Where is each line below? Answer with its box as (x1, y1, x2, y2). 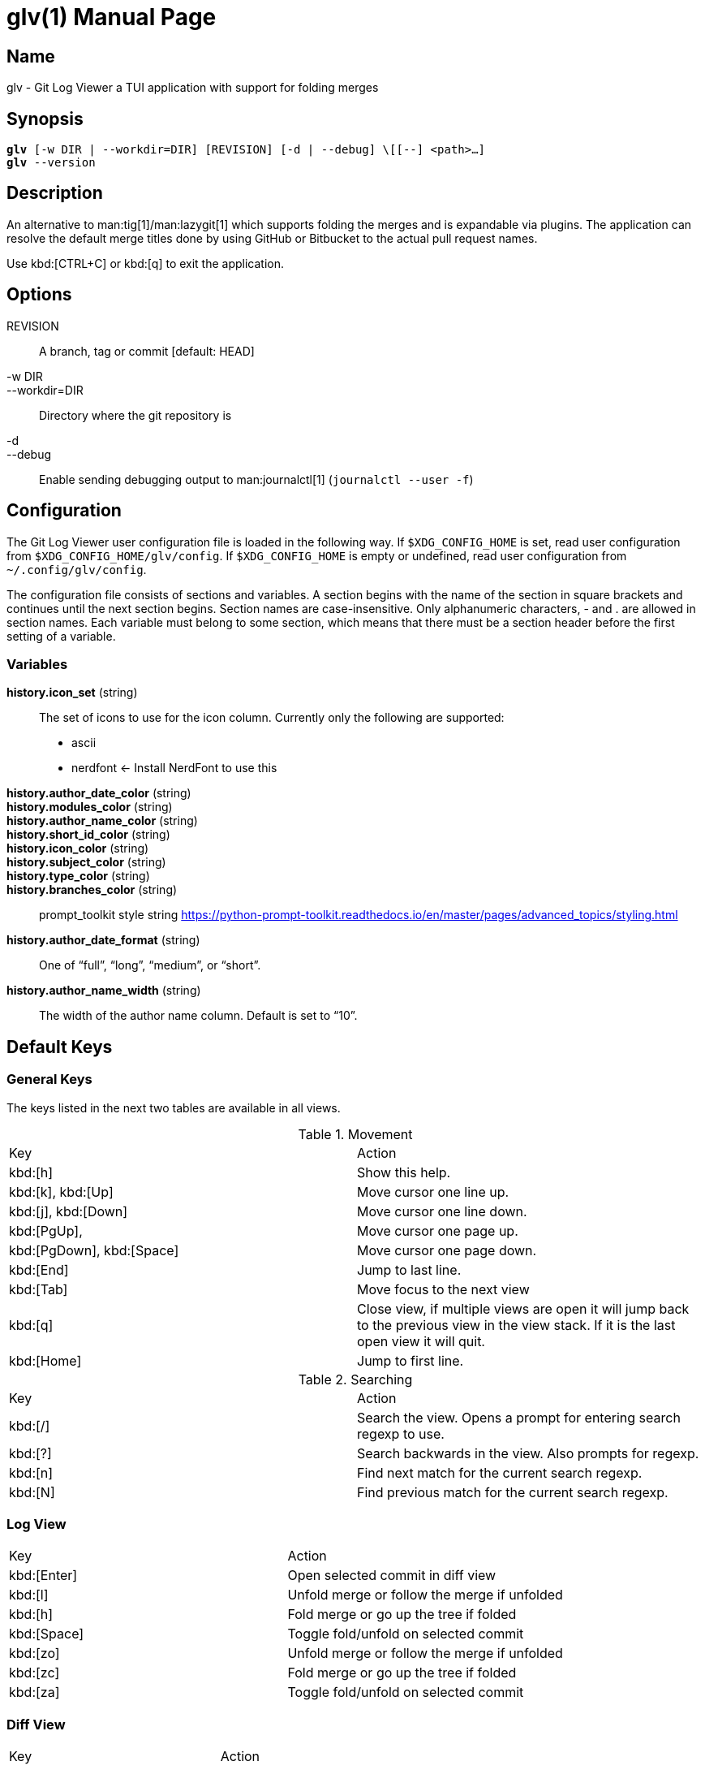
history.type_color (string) (6, 869, 150, 883)
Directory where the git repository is (39, 408, 232, 422)
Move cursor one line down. (357, 1202, 527, 1220)
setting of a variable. (6, 628, 116, 643)
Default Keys (6, 1036, 113, 1057)
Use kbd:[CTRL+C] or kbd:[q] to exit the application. (6, 256, 285, 270)
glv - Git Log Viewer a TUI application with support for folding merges (6, 80, 379, 95)
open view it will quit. (357, 1332, 485, 1349)
